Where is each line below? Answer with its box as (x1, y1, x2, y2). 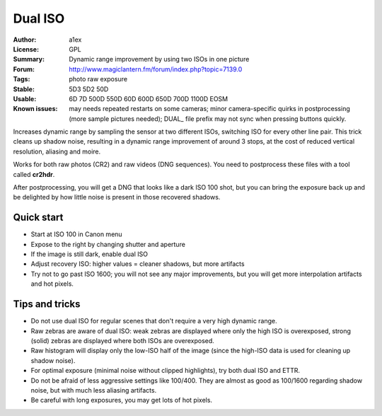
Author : (13, 35, 37, 44)
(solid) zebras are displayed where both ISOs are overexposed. (30, 336, 215, 345)
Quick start (13, 212, 64, 224)
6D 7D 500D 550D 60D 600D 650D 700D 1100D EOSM (69, 94, 228, 103)
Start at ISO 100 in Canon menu (30, 230, 123, 238)
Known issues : (13, 105, 58, 113)
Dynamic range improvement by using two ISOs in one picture (69, 55, 250, 64)
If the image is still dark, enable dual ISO (30, 250, 149, 258)
